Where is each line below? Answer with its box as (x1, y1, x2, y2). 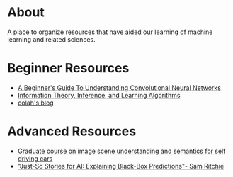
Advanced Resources (7, 123, 137, 139)
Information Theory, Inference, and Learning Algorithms (17, 91, 181, 99)
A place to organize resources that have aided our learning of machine (7, 28, 213, 36)
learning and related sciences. (7, 35, 96, 43)
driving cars (17, 154, 53, 163)
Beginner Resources (7, 60, 130, 76)
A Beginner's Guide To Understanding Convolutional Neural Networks (17, 83, 222, 92)
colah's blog (17, 98, 55, 107)
